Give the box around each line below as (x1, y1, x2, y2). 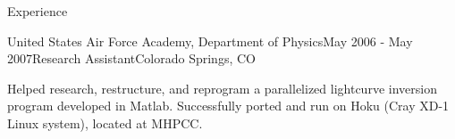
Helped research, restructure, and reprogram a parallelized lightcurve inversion (7, 78, 437, 97)
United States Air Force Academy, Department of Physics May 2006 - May (7, 31, 413, 50)
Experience (7, 2, 68, 20)
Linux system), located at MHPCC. (7, 113, 203, 132)
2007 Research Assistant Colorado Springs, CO (7, 49, 256, 68)
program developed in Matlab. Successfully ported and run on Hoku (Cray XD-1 (7, 96, 450, 115)
